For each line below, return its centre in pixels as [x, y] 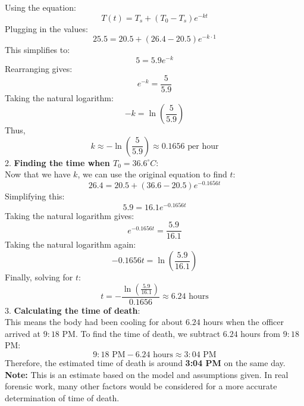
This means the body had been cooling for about [94, 322]
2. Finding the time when [57, 162]
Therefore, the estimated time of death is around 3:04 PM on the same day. [145, 363]
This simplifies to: [37, 50]
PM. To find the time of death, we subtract [141, 333]
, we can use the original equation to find [152, 174]
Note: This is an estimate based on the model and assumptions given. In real [147, 374]
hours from [260, 333]
